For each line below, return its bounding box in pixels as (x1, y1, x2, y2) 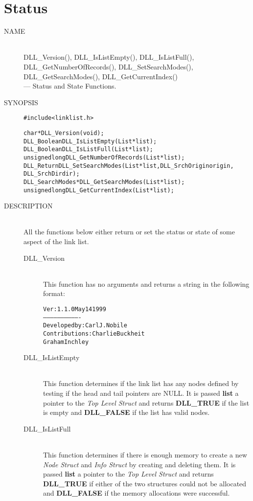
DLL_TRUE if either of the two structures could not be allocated (43, 478, 247, 488)
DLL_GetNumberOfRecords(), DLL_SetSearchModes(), (23, 61, 193, 71)
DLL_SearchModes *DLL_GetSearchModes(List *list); (23, 178, 185, 185)
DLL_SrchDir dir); (23, 170, 80, 178)
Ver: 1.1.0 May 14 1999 (43, 305, 106, 313)
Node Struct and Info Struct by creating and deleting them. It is (43, 459, 236, 469)
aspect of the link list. (23, 236, 89, 246)
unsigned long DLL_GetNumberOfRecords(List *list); (23, 154, 185, 161)
